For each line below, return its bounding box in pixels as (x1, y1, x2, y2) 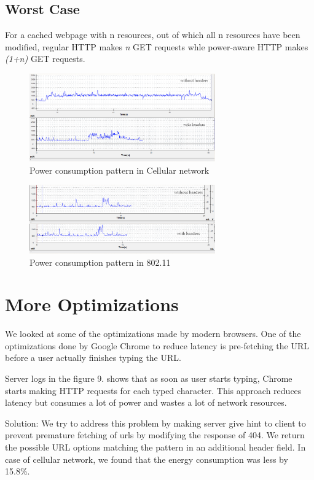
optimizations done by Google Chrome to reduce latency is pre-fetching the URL (5, 339, 310, 352)
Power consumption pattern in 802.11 (29, 255, 171, 268)
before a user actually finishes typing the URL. (5, 351, 181, 364)
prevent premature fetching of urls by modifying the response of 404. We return (5, 428, 305, 441)
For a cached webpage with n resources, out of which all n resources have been (5, 28, 300, 41)
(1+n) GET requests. (5, 52, 85, 65)
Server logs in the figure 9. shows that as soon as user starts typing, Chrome (5, 372, 292, 385)
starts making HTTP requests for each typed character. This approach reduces (5, 384, 302, 397)
